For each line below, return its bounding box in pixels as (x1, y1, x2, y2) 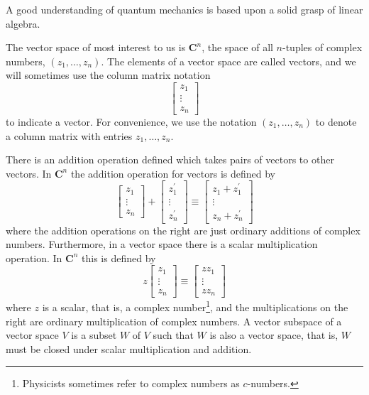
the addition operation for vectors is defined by (70, 166, 275, 180)
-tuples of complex (282, 40, 363, 55)
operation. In (6, 250, 62, 265)
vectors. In (6, 166, 52, 180)
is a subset (71, 328, 117, 342)
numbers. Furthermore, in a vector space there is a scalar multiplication (6, 237, 318, 251)
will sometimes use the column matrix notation (6, 67, 211, 82)
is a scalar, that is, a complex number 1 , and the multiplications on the (42, 298, 348, 314)
